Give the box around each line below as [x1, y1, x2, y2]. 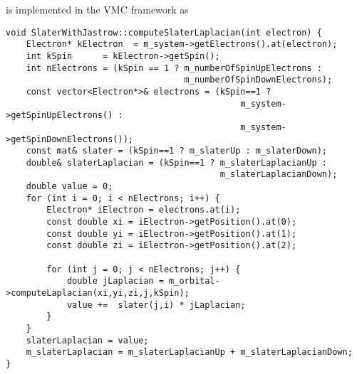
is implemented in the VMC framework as [6, 2, 189, 16]
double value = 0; [26, 181, 113, 192]
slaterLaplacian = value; [26, 335, 149, 346]
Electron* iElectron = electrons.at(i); [46, 205, 241, 215]
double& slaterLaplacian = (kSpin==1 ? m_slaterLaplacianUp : [26, 157, 328, 168]
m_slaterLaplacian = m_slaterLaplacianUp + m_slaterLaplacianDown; [26, 347, 353, 358]
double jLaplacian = [66, 276, 164, 287]
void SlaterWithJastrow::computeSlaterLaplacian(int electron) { [6, 27, 322, 38]
